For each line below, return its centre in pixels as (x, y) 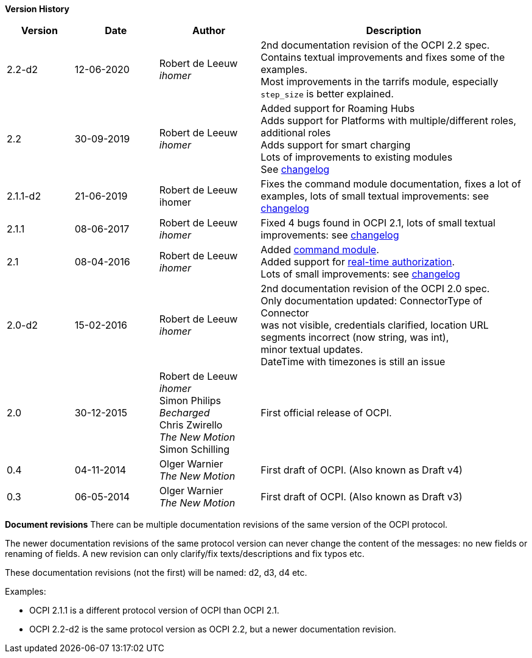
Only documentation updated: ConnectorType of (372, 301)
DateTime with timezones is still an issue (353, 362)
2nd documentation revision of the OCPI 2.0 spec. (375, 289)
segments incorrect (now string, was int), (355, 337)
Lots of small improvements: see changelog (360, 274)
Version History (37, 9)
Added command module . (320, 250)
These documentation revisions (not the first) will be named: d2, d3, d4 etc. (156, 572)
